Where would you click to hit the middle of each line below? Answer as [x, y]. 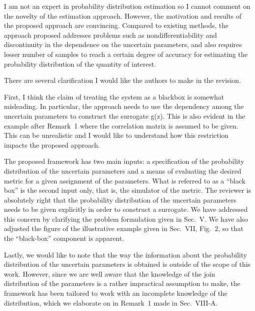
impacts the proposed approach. [52, 144]
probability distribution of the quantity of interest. [80, 64]
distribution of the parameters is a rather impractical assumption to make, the [122, 283]
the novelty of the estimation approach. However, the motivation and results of [123, 15]
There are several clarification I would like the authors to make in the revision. [123, 80]
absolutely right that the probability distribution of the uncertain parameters [120, 199]
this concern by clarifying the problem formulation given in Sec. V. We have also [126, 219]
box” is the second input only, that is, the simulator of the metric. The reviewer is [127, 190]
